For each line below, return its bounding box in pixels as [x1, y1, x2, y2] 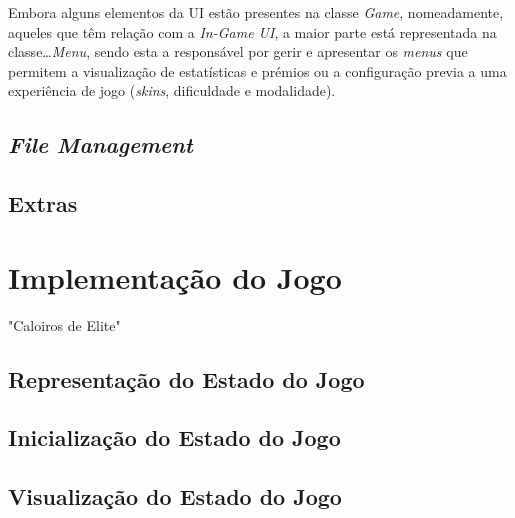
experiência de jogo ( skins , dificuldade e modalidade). [8, 80, 336, 101]
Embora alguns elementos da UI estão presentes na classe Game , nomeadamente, [8, 2, 504, 22]
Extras [8, 188, 78, 219]
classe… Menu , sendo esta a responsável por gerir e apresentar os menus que [8, 41, 468, 62]
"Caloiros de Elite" [8, 314, 121, 335]
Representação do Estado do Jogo [8, 363, 365, 394]
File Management [8, 129, 193, 160]
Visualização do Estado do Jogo [8, 481, 342, 512]
